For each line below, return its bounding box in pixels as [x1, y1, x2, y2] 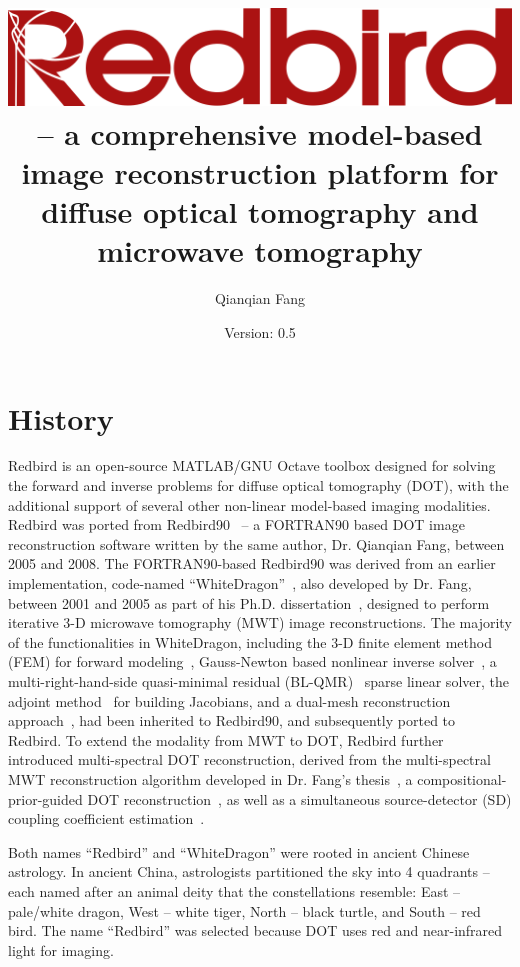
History [8, 397, 114, 438]
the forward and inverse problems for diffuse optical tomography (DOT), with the [8, 475, 509, 496]
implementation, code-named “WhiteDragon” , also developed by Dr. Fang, [8, 573, 472, 594]
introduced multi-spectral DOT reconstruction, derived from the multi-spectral [8, 749, 491, 770]
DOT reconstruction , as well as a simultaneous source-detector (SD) [87, 788, 512, 809]
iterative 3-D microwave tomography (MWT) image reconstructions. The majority [8, 612, 512, 633]
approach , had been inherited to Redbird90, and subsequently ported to [8, 710, 456, 731]
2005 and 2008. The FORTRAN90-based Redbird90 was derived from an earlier [8, 553, 496, 574]
